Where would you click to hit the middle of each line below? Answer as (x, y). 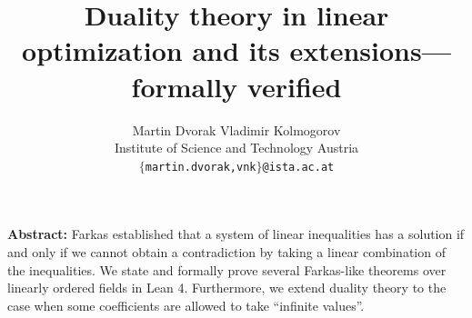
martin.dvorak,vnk (201, 167)
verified (294, 86)
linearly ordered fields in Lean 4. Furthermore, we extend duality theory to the (227, 288)
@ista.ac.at (298, 167)
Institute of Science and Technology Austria (236, 148)
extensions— (370, 50)
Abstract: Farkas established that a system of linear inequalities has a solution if (236, 234)
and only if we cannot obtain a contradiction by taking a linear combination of (226, 251)
